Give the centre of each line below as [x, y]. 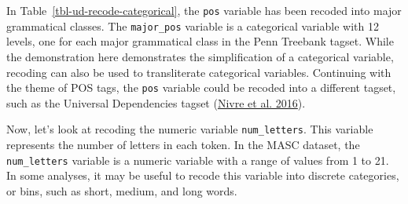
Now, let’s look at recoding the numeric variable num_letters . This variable [190, 129]
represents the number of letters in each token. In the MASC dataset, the [183, 144]
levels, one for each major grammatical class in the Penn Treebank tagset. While [200, 41]
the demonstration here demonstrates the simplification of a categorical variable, [200, 56]
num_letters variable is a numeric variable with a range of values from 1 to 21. [198, 160]
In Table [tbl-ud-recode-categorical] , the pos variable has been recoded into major [204, 10]
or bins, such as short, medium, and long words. [122, 190]
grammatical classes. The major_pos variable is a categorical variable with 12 [193, 25]
